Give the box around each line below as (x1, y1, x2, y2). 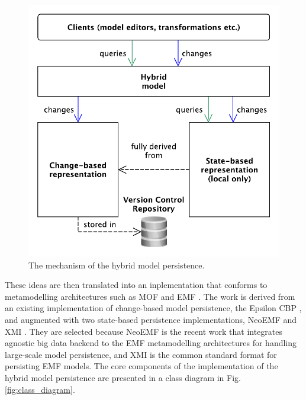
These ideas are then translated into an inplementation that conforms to (5, 279, 268, 291)
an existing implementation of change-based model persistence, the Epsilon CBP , (5, 302, 302, 314)
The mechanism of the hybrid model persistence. (28, 258, 205, 271)
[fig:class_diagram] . (5, 383, 75, 395)
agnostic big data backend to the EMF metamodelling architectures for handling (5, 337, 297, 349)
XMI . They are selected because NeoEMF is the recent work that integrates (5, 325, 283, 337)
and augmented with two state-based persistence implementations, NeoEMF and (5, 313, 297, 325)
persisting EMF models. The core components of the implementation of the (5, 360, 278, 372)
